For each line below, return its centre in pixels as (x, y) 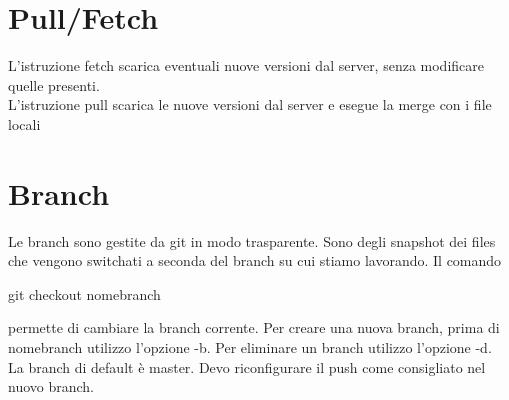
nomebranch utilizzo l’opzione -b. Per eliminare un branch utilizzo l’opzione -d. (250, 347)
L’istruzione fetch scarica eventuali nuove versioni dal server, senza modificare (246, 65)
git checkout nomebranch (84, 293)
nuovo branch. (51, 386)
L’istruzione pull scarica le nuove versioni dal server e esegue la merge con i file (250, 104)
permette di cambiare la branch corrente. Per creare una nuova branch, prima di (254, 327)
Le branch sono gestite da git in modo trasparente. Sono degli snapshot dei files (252, 240)
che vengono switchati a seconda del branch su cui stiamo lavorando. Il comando (255, 260)
